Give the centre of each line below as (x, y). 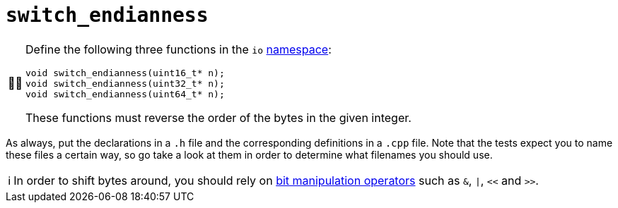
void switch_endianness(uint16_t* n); (125, 73)
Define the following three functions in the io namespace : (179, 49)
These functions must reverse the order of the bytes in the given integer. (218, 117)
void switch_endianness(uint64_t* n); (125, 94)
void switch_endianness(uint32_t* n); (125, 83)
